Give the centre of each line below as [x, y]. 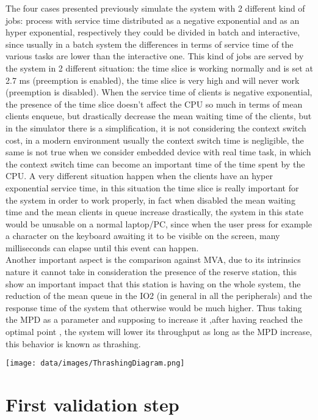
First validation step [92, 404]
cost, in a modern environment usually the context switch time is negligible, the [155, 140]
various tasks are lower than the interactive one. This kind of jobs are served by [155, 56]
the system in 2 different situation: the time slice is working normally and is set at [159, 68]
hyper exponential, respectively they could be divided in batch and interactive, [153, 32]
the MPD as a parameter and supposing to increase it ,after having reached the [154, 319]
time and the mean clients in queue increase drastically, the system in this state [154, 212]
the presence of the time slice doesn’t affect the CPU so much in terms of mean [154, 104]
